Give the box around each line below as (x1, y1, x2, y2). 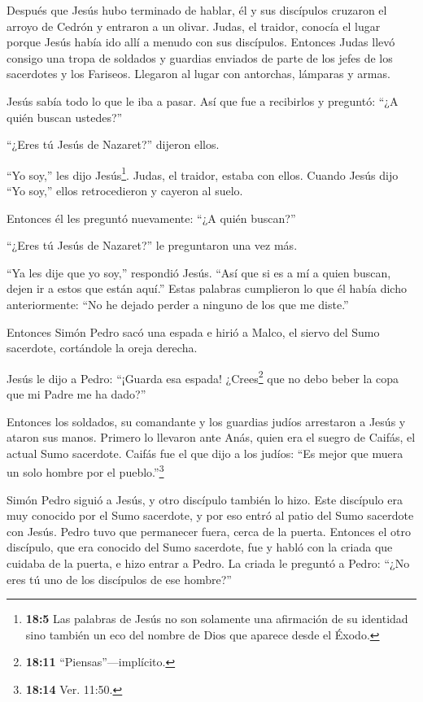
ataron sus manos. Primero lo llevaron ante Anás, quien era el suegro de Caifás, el (7, 429, 416, 446)
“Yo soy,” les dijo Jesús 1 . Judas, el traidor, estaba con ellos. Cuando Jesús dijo (7, 164, 399, 183)
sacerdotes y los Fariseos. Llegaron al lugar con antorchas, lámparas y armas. (7, 65, 390, 82)
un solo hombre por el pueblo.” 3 (7, 461, 164, 481)
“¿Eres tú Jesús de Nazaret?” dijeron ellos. (7, 136, 220, 153)
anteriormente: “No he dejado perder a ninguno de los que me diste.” (7, 295, 349, 312)
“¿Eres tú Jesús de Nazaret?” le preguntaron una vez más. (7, 237, 298, 254)
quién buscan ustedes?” (7, 108, 123, 125)
